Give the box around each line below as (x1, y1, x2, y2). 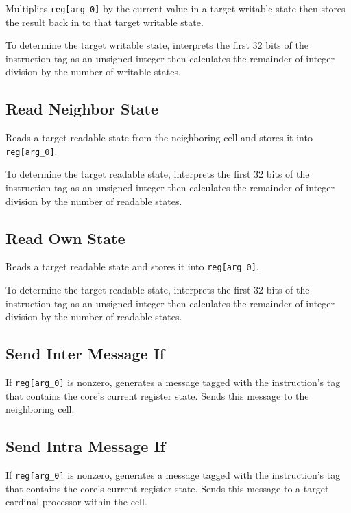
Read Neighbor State (5, 98, 159, 119)
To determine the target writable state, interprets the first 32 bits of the (5, 38, 308, 52)
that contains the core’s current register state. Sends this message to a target (5, 481, 329, 495)
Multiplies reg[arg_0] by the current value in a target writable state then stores (5, 1, 346, 15)
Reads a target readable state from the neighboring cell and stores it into (5, 130, 313, 145)
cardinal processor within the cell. (5, 494, 147, 509)
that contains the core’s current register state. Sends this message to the (5, 388, 309, 403)
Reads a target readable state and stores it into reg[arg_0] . (5, 259, 259, 274)
